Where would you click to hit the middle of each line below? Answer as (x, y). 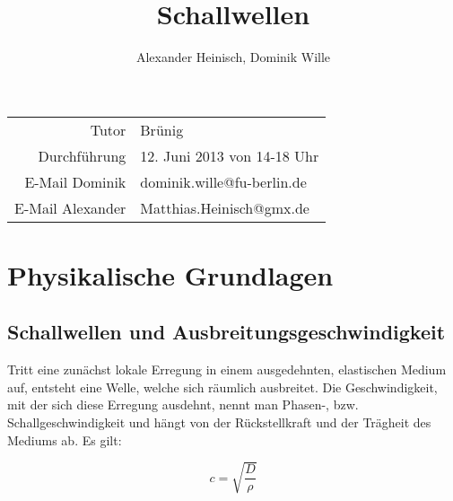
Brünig (162, 129)
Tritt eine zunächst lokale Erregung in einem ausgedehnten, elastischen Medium (227, 369)
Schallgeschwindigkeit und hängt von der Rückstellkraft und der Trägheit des (219, 422)
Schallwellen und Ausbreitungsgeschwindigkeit (226, 332)
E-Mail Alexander (70, 207)
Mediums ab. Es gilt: (65, 439)
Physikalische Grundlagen (170, 274)
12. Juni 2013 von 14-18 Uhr (230, 155)
